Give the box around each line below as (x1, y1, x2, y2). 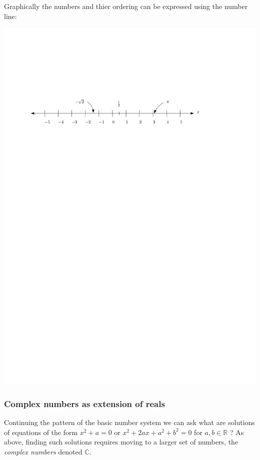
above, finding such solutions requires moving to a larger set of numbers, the (4, 437, 238, 447)
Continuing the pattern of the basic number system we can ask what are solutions (4, 417, 255, 428)
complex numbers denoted (4, 446, 82, 457)
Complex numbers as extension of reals (4, 397, 165, 410)
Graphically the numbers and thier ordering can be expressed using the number (4, 1, 248, 11)
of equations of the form (4, 427, 78, 437)
